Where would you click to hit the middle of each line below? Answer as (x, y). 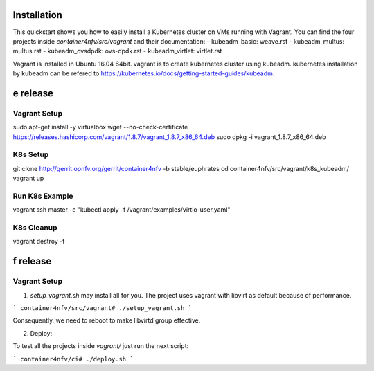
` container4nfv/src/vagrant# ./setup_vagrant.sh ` (103, 308)
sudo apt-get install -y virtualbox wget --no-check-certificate (100, 127)
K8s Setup (31, 154)
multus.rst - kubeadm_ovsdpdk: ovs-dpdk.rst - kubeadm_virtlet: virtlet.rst (117, 51)
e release (33, 93)
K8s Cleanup (35, 228)
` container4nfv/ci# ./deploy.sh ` (73, 359)
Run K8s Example (43, 196)
